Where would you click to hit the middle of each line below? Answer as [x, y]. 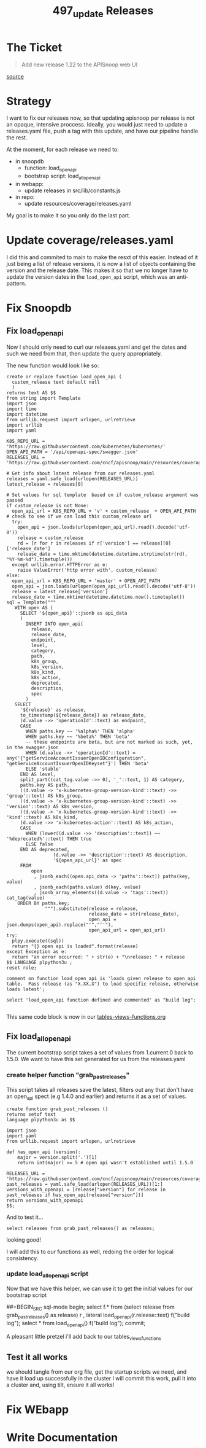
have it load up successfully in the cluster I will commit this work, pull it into [101, 1379]
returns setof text [31, 1114]
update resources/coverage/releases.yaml [78, 204]
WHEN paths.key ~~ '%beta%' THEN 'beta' [78, 737]
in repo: [25, 197]
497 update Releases [103, 12]
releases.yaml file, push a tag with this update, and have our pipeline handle [102, 131]
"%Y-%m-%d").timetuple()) [39, 559]
